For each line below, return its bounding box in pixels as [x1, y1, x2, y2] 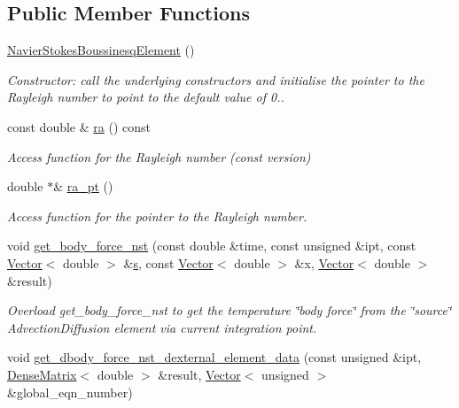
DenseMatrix [7, 365, 77, 383]
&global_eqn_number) [7, 382, 133, 401]
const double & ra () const [7, 117, 151, 135]
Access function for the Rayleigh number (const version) [7, 147, 311, 166]
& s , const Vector [123, 253, 214, 272]
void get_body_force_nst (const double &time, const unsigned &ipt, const [7, 236, 416, 255]
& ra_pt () [53, 177, 113, 196]
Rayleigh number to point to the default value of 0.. [7, 88, 284, 106]
